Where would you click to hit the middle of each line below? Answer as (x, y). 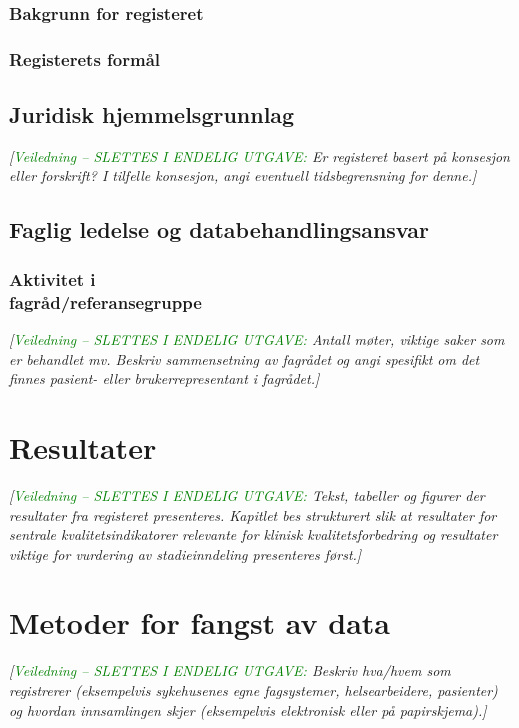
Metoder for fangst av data (200, 622)
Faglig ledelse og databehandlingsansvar (219, 229)
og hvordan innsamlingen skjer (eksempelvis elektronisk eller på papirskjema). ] (248, 709)
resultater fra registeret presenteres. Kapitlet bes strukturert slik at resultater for (253, 514)
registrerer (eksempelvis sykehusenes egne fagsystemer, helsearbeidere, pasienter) (253, 690)
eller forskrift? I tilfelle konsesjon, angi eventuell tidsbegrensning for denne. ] (243, 175)
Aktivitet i (52, 278)
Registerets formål (85, 58)
